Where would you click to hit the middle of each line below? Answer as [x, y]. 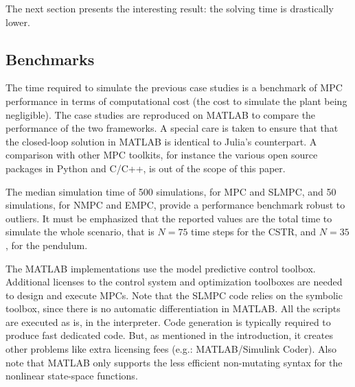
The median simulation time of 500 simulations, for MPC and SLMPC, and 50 [171, 191]
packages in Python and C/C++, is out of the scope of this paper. [146, 168]
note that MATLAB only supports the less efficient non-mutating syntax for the [174, 362]
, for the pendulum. [47, 245]
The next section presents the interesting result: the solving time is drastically [170, 8]
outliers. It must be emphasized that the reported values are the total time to [169, 218]
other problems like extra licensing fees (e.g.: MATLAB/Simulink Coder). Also [171, 349]
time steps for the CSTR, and [254, 232]
